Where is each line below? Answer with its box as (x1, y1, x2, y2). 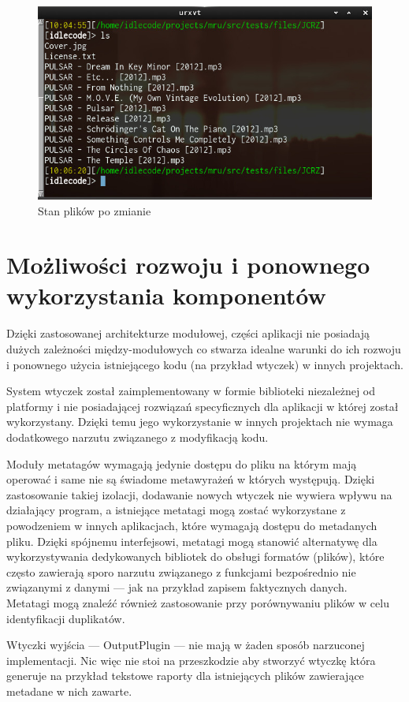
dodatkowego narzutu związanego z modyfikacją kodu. (6, 428, 269, 445)
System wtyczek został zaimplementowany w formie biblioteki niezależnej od (6, 383, 376, 399)
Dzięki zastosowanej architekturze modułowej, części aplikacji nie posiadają (6, 325, 370, 342)
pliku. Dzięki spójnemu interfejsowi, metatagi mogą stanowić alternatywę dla (6, 532, 377, 549)
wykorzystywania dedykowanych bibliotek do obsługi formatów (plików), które (6, 548, 385, 565)
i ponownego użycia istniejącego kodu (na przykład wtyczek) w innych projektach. (6, 356, 403, 372)
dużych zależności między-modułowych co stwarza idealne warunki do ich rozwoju (6, 341, 401, 357)
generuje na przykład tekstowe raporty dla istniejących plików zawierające (6, 667, 364, 684)
